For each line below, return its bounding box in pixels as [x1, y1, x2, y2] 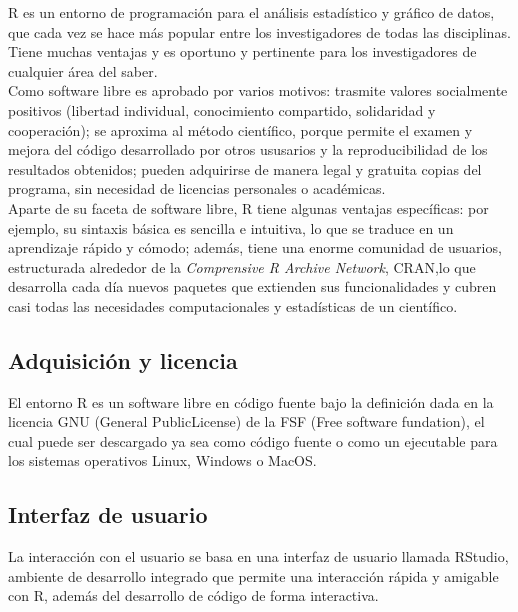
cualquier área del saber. [8, 60, 158, 81]
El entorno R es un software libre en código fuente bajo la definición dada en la [8, 391, 494, 412]
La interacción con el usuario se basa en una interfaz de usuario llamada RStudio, [8, 546, 509, 567]
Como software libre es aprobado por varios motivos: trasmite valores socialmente [8, 80, 508, 101]
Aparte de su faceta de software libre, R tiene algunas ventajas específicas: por [8, 197, 489, 218]
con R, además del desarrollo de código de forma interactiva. [8, 585, 379, 606]
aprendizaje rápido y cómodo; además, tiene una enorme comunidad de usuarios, [8, 237, 502, 258]
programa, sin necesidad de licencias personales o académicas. [8, 178, 386, 199]
